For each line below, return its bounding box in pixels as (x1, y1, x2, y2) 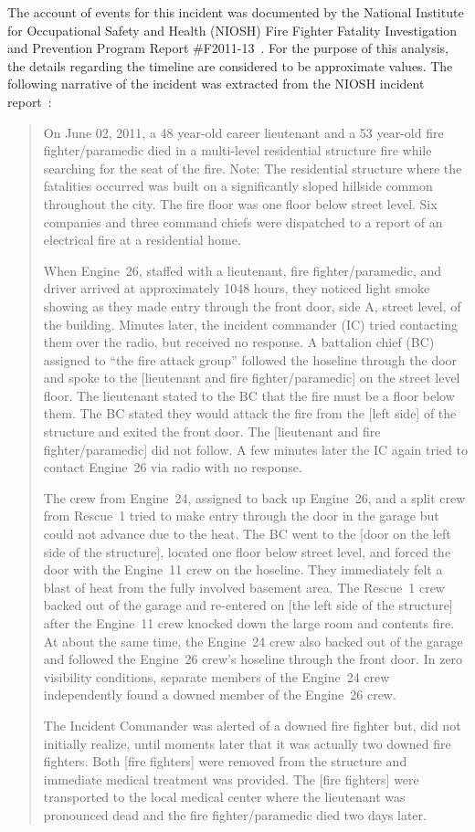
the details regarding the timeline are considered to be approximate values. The (7, 56, 453, 75)
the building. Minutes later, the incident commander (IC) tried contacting (43, 314, 459, 333)
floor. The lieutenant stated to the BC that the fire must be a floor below (43, 385, 455, 405)
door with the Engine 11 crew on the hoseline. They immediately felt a (43, 560, 443, 579)
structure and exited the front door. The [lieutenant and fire (43, 422, 381, 441)
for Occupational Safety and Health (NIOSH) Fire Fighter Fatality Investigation (7, 20, 458, 39)
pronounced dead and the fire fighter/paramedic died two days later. (43, 805, 427, 824)
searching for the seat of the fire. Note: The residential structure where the (43, 158, 462, 177)
